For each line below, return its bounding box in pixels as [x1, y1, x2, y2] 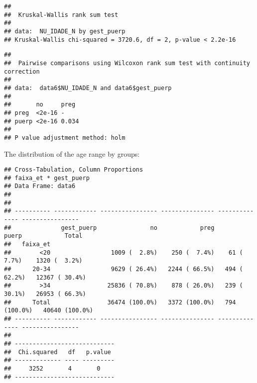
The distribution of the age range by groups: [4, 148, 140, 159]
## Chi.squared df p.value [4, 348, 111, 356]
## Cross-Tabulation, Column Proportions [4, 166, 143, 174]
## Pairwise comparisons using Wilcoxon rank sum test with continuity [4, 59, 250, 67]
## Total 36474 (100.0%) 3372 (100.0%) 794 [4, 298, 236, 306]
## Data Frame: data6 [4, 183, 76, 190]
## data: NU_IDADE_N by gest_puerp [4, 27, 126, 35]
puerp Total [4, 232, 83, 240]
